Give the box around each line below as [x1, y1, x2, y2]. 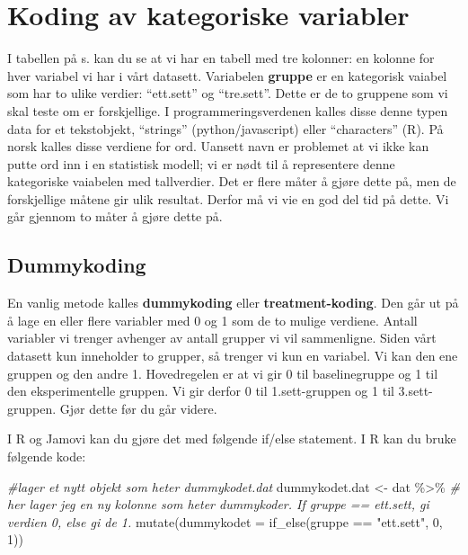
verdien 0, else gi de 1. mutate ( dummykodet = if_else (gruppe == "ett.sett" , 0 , [7, 512, 443, 531]
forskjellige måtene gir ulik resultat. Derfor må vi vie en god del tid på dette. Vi [7, 189, 449, 208]
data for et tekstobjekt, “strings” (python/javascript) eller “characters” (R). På [7, 119, 444, 138]
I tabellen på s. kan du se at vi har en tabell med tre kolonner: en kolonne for [7, 49, 435, 67]
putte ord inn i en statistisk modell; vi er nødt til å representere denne [7, 154, 395, 173]
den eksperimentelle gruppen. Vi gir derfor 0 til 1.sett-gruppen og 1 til [7, 381, 394, 400]
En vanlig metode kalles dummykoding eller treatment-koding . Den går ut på [7, 293, 459, 312]
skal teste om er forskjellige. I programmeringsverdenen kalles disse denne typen [7, 101, 448, 120]
